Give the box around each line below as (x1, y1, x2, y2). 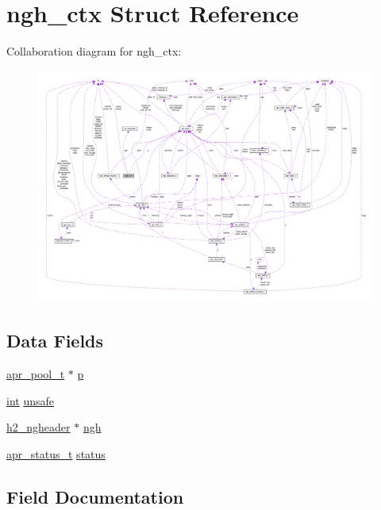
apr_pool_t (6, 366, 65, 382)
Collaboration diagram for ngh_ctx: (6, 43, 182, 59)
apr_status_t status (6, 446, 106, 462)
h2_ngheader (6, 419, 71, 435)
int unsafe (6, 392, 54, 408)
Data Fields (6, 328, 104, 353)
